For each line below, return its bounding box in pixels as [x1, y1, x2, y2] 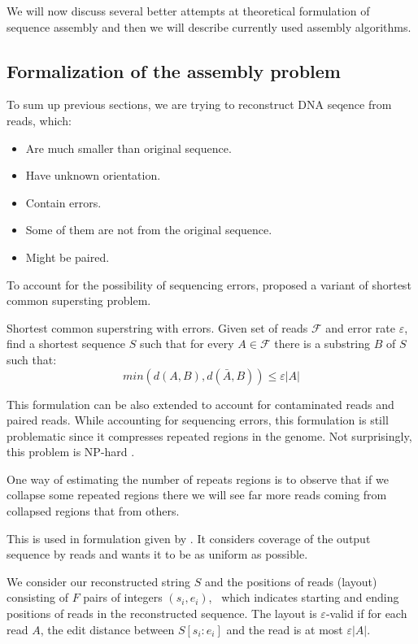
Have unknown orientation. [25, 167, 161, 184]
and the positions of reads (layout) [204, 572, 377, 590]
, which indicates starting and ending [208, 589, 399, 606]
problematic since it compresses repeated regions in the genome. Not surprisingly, [7, 427, 412, 444]
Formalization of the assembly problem [7, 58, 341, 83]
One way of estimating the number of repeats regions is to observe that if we [7, 470, 389, 487]
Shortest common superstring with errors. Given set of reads [7, 319, 308, 336]
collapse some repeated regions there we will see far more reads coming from [7, 486, 387, 503]
